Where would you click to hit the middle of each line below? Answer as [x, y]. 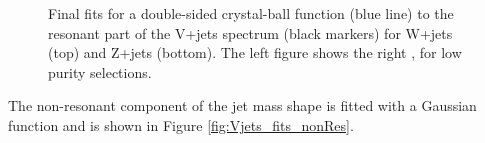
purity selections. [100, 71]
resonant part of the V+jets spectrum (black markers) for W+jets [250, 32]
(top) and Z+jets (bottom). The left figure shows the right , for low [255, 52]
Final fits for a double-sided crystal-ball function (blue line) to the [251, 13]
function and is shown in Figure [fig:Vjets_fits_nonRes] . [181, 124]
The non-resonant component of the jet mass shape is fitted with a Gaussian [242, 105]
